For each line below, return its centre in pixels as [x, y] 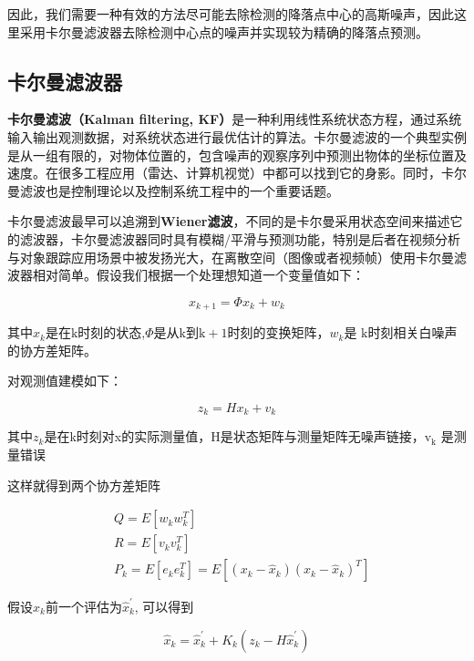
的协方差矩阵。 [52, 350]
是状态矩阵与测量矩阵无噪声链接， [322, 436]
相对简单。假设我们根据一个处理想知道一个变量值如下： [198, 275]
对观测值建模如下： [65, 381]
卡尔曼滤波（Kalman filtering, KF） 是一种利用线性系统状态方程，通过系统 [235, 119]
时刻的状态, [112, 332]
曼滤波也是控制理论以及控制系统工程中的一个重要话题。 [173, 190]
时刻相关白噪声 [412, 332]
